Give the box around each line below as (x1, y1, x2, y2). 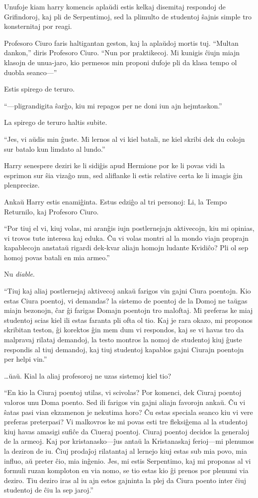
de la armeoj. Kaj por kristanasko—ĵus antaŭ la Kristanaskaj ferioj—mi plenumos (4, 436, 254, 446)
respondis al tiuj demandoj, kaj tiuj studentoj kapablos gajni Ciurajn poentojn (4, 344, 244, 354)
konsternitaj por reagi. (4, 21, 72, 31)
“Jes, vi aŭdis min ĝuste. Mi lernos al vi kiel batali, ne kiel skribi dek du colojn (4, 133, 245, 144)
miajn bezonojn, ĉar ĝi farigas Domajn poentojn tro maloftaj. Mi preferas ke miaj (4, 305, 253, 315)
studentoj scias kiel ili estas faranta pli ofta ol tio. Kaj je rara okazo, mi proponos (4, 314, 253, 325)
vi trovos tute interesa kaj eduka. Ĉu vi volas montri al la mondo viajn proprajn (4, 232, 249, 243)
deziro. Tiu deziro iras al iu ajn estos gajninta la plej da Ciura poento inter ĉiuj (4, 475, 246, 485)
